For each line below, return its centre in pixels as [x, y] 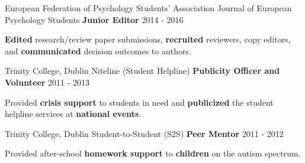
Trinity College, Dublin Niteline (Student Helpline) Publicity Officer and [142, 71]
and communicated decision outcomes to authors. [98, 50]
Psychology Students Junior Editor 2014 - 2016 [94, 19]
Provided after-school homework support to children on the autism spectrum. [153, 153]
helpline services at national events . [73, 114]
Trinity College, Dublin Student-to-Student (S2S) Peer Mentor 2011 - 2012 [144, 133]
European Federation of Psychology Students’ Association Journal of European [148, 8]
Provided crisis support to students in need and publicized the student [139, 102]
